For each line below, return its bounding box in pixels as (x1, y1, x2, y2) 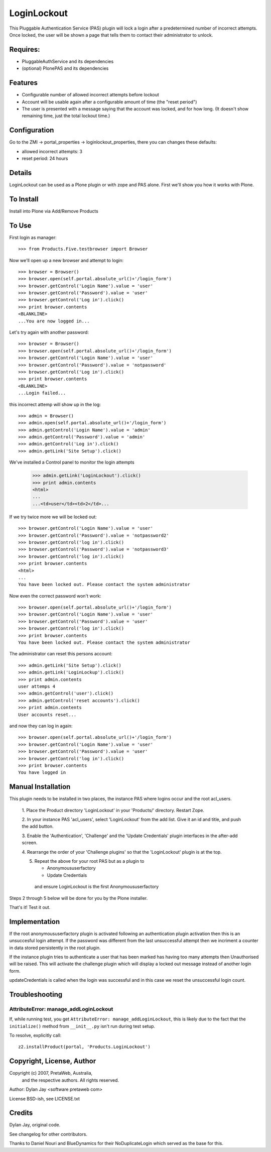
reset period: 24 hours (22, 156, 68, 161)
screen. (22, 840, 38, 846)
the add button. (22, 824, 54, 830)
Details (9, 168, 32, 177)
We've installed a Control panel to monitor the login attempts (9, 459, 135, 466)
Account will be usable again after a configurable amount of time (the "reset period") (22, 98, 197, 105)
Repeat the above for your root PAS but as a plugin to (34, 858, 145, 864)
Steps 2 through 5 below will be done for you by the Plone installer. (9, 895, 148, 901)
